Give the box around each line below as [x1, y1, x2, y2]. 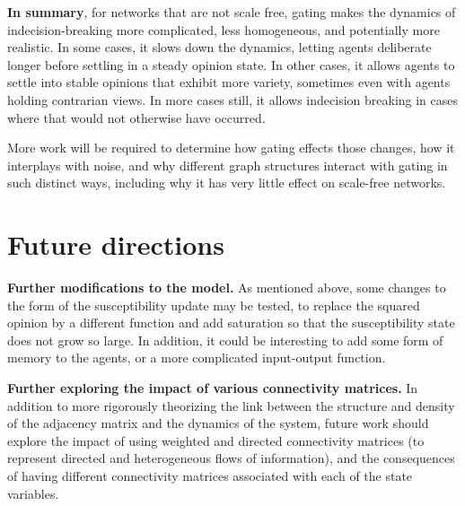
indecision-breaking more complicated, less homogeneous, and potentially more [7, 20, 440, 39]
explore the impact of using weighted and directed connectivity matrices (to [7, 431, 425, 449]
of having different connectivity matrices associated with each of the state [7, 467, 413, 484]
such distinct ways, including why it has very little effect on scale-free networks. [7, 173, 446, 192]
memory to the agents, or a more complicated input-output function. [7, 348, 386, 367]
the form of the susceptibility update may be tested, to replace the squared [7, 295, 420, 314]
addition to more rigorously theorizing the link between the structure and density [7, 396, 455, 414]
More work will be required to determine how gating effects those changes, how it [7, 138, 455, 157]
